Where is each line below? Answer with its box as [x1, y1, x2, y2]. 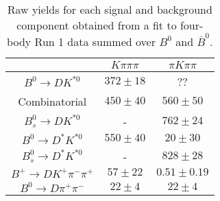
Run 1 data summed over [34, 33, 156, 49]
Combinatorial [18, 93, 87, 109]
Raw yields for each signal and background [7, 1, 212, 17]
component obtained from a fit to [16, 17, 177, 33]
